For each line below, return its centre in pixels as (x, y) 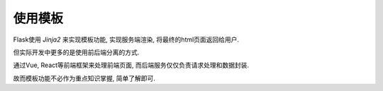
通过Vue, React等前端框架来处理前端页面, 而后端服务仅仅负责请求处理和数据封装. (131, 65)
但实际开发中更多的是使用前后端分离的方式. (76, 52)
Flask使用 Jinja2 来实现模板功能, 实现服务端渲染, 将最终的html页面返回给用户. (126, 40)
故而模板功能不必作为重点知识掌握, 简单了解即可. (84, 78)
